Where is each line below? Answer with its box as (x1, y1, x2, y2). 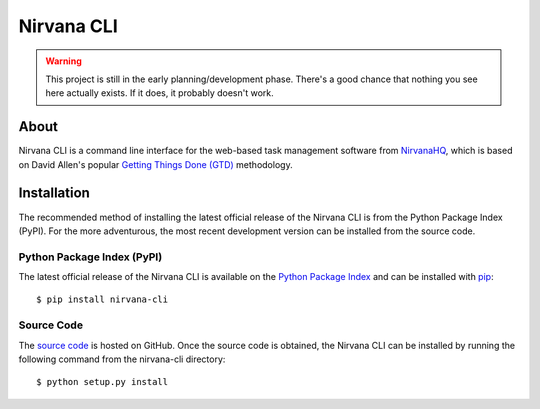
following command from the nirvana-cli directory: (18, 353, 226, 365)
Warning (45, 55, 82, 67)
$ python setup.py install (36, 376, 169, 388)
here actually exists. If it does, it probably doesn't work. (45, 87, 274, 99)
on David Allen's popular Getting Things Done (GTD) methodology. (18, 158, 294, 170)
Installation (18, 185, 90, 202)
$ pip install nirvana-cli (36, 294, 169, 305)
